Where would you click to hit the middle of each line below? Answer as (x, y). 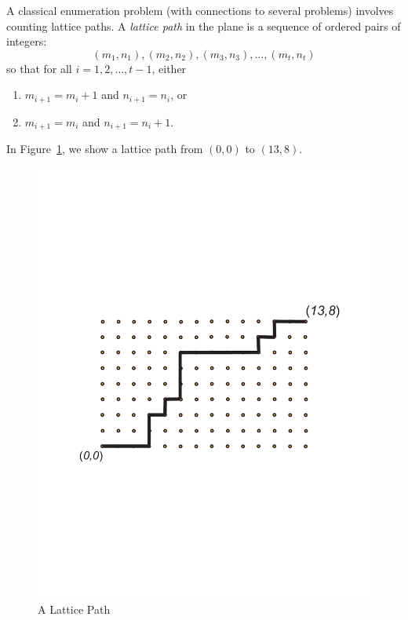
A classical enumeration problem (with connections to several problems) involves (200, 10)
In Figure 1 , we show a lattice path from (105, 149)
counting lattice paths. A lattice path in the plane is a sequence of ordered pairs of (204, 26)
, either (169, 68)
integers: (27, 41)
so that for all (39, 68)
